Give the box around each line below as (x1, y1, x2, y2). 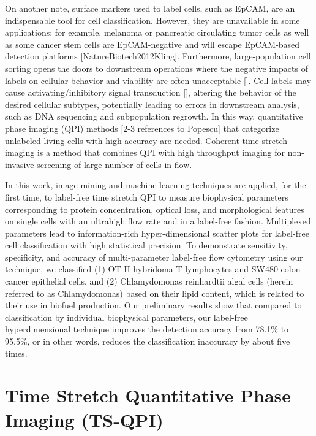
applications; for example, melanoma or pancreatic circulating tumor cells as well (5, 26, 309, 39)
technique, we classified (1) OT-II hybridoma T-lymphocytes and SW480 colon (5, 262, 301, 275)
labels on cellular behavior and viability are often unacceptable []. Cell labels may (5, 74, 312, 86)
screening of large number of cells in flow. (37, 158, 192, 170)
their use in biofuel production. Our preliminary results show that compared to (5, 299, 302, 312)
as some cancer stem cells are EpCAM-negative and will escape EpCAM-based (5, 37, 300, 50)
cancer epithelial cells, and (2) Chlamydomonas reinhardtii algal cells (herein (5, 275, 293, 288)
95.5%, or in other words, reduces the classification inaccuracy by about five (5, 335, 290, 348)
